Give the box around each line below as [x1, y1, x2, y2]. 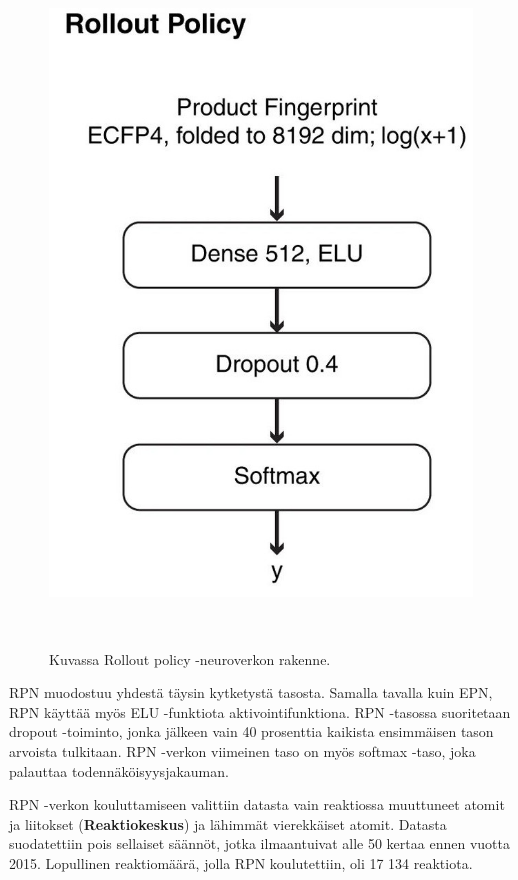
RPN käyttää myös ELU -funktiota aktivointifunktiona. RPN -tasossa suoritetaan [9, 701, 511, 722]
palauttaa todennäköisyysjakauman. [9, 760, 229, 781]
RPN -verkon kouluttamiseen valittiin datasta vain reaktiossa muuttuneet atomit [9, 794, 505, 815]
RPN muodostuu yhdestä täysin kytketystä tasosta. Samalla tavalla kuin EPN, [9, 682, 493, 703]
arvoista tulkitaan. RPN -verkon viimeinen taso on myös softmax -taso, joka [9, 741, 476, 762]
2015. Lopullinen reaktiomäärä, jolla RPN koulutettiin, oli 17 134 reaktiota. [9, 852, 473, 873]
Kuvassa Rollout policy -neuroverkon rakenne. [49, 648, 331, 669]
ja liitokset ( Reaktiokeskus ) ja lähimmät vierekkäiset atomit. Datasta [9, 813, 447, 834]
